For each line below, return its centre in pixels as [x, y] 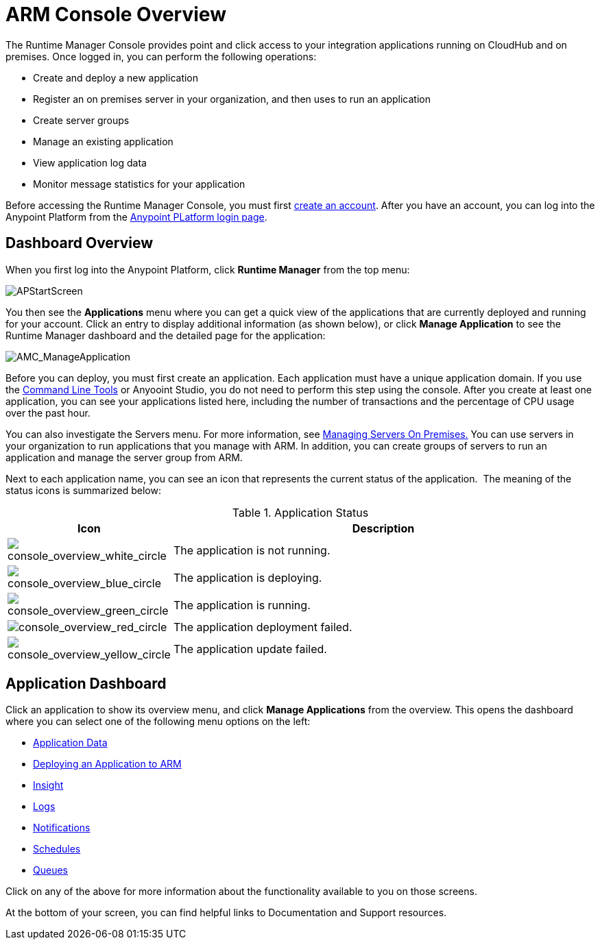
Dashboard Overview [80, 243]
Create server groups [81, 120]
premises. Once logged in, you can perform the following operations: [161, 56]
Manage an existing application [103, 141]
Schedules [57, 849]
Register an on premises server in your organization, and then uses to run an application [232, 99]
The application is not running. [252, 550]
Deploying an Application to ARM [107, 764]
